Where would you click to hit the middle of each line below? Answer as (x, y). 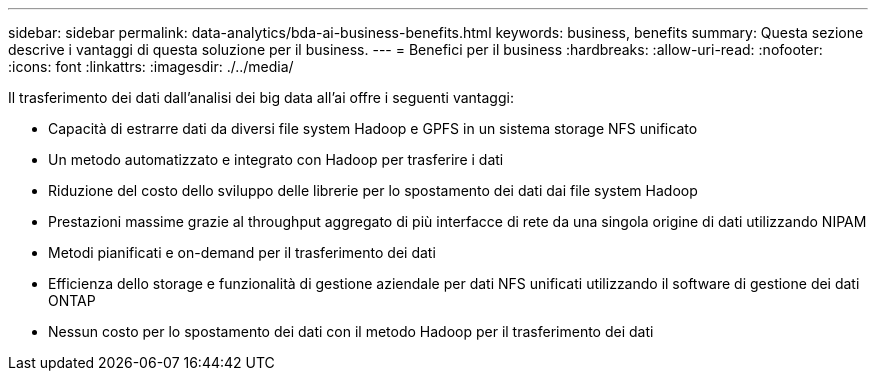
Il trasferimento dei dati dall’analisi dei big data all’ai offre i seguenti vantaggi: (261, 97)
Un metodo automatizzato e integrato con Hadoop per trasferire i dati (276, 159)
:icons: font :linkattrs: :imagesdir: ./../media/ (151, 66)
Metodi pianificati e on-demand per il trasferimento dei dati (242, 252)
